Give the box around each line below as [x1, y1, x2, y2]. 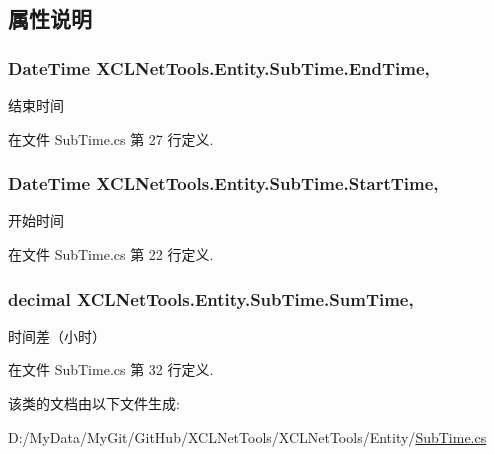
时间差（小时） [8, 325, 106, 346]
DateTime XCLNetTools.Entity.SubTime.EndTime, [8, 55, 430, 80]
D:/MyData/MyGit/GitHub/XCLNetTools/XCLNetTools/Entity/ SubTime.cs [8, 426, 487, 447]
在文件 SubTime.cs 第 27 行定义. [8, 128, 214, 149]
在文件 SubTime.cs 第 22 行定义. [8, 244, 214, 264]
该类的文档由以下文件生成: [8, 393, 180, 413]
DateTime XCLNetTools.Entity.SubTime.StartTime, [8, 171, 439, 196]
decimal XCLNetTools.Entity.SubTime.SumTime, [8, 286, 414, 311]
